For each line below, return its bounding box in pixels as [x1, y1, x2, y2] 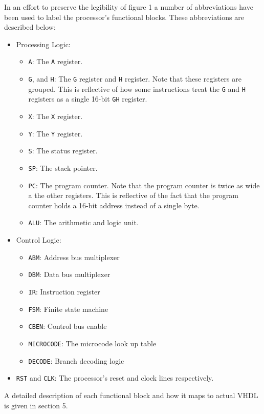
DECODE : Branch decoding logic [28, 355, 124, 366]
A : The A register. [28, 56, 83, 67]
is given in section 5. [4, 400, 68, 410]
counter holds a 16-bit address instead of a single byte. [28, 200, 200, 210]
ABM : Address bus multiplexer [28, 251, 120, 262]
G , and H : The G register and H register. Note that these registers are [28, 73, 241, 84]
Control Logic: [16, 234, 61, 245]
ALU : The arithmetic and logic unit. [28, 217, 139, 228]
